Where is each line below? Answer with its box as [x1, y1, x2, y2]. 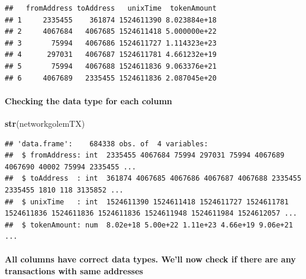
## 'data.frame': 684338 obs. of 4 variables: [5, 139, 208, 148]
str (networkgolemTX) [5, 117, 85, 129]
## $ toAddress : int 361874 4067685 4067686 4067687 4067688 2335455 [5, 174, 302, 183]
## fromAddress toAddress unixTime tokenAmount [5, 4, 217, 12]
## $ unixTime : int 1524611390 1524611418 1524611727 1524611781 [5, 197, 289, 206]
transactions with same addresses [5, 265, 143, 277]
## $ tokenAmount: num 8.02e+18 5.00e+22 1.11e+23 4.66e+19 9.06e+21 [5, 220, 293, 229]
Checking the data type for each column [5, 94, 172, 107]
